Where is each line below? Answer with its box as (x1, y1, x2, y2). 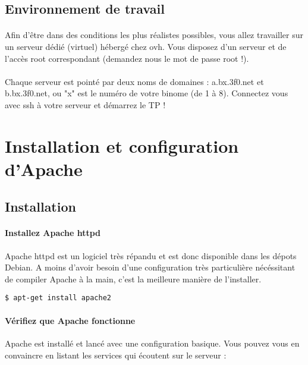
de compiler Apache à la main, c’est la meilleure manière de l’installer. (5, 272, 262, 285)
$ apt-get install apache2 (5, 294, 111, 303)
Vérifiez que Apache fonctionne (5, 314, 136, 326)
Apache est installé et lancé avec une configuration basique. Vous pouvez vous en (5, 336, 300, 349)
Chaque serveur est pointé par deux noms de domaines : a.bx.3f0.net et (5, 75, 264, 87)
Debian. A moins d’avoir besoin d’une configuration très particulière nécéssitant (5, 261, 296, 273)
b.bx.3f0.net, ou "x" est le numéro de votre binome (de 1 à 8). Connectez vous (5, 87, 288, 99)
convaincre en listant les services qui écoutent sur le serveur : (5, 348, 227, 361)
